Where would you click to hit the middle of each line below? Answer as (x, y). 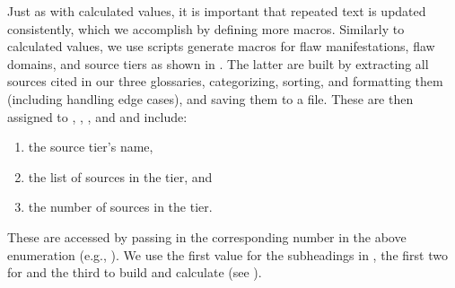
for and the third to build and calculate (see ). (135, 272)
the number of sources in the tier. (120, 207)
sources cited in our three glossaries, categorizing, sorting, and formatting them (225, 81)
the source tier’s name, (91, 147)
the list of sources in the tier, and (120, 176)
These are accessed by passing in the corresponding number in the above (207, 236)
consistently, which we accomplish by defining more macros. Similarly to (206, 28)
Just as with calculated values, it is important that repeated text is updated (217, 11)
